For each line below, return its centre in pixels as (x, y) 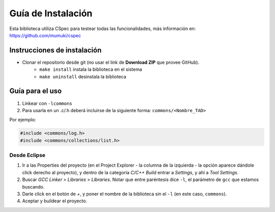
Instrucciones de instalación (56, 50)
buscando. (33, 187)
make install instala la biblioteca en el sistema (91, 69)
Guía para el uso (36, 91)
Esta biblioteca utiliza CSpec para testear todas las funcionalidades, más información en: (103, 29)
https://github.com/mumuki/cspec (45, 35)
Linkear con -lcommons (47, 103)
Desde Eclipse (28, 155)
